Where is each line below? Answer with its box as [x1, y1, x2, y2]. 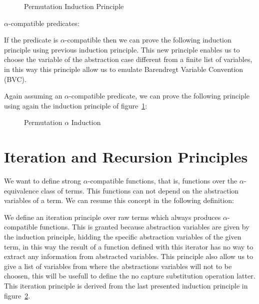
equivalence [4, 185, 39, 195]
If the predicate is [4, 34, 58, 45]
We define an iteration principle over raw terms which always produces [4, 211, 221, 222]
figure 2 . [4, 290, 30, 300]
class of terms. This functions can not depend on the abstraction [40, 185, 239, 195]
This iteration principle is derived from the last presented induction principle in [4, 280, 248, 290]
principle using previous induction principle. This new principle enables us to [4, 44, 240, 54]
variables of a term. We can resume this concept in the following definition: [4, 195, 234, 205]
